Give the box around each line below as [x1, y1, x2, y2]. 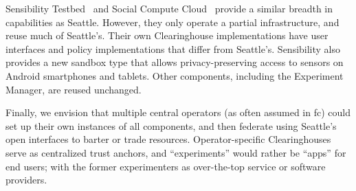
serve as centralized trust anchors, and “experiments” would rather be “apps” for [5, 145, 346, 159]
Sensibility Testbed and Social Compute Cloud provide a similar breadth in [5, 1, 333, 15]
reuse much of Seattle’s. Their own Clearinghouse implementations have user [5, 28, 329, 43]
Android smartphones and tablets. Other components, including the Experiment [5, 68, 344, 82]
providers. [5, 172, 47, 187]
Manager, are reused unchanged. [5, 82, 142, 96]
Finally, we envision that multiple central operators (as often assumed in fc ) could [5, 105, 351, 120]
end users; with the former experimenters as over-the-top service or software [5, 159, 326, 173]
